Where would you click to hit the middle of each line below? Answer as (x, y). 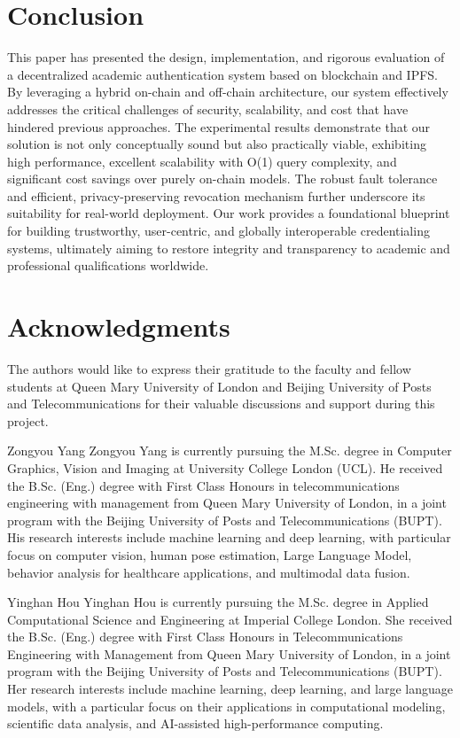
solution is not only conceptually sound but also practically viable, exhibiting (217, 144)
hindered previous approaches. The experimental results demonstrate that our (219, 126)
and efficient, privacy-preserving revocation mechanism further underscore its (216, 195)
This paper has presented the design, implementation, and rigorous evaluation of (226, 57)
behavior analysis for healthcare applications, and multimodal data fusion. (209, 572)
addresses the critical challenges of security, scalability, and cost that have (208, 109)
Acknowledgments (119, 326)
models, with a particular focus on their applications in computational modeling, (226, 706)
